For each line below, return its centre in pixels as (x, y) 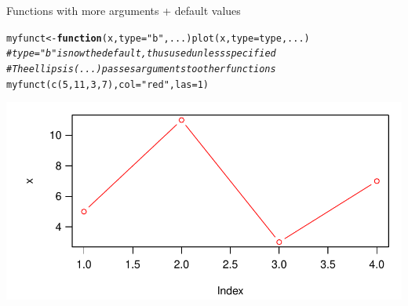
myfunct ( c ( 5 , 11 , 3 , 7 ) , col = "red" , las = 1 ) (107, 84)
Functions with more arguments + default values (124, 10)
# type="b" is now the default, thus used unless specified (141, 54)
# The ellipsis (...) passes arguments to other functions (141, 69)
